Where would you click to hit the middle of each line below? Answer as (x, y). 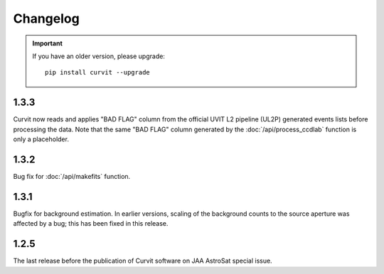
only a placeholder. (41, 139)
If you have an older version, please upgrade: (98, 56)
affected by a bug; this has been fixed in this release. (91, 224)
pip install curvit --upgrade (98, 72)
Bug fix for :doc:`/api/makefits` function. (72, 176)
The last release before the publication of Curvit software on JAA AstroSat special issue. (143, 261)
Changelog (46, 18)
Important (48, 43)
